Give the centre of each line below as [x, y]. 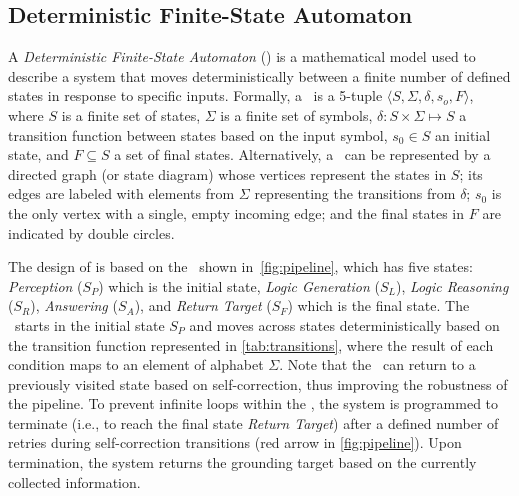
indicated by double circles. [91, 232]
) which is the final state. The [378, 305]
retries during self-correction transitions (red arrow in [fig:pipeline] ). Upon [235, 442]
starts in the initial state [89, 324]
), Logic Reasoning [452, 285]
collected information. [74, 481]
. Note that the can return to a [377, 364]
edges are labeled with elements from [121, 193]
